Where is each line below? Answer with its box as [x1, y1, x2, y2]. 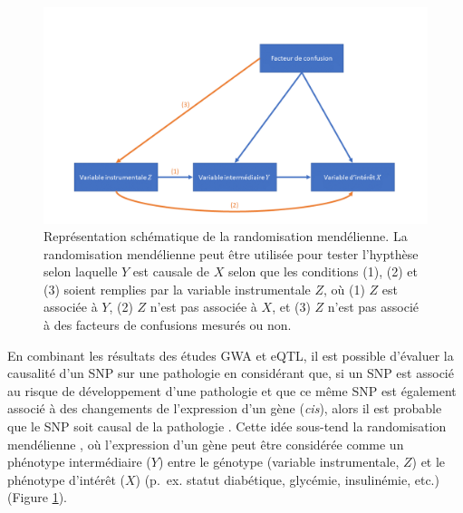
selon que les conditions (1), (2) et [227, 262, 418, 281]
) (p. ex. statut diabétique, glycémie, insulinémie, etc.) [135, 469, 439, 489]
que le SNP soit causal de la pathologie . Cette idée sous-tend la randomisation [7, 417, 447, 436]
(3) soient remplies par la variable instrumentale [43, 279, 311, 298]
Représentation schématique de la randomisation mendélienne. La [43, 227, 408, 246]
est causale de [132, 262, 209, 281]
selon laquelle [43, 262, 118, 281]
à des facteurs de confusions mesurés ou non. [43, 315, 292, 334]
